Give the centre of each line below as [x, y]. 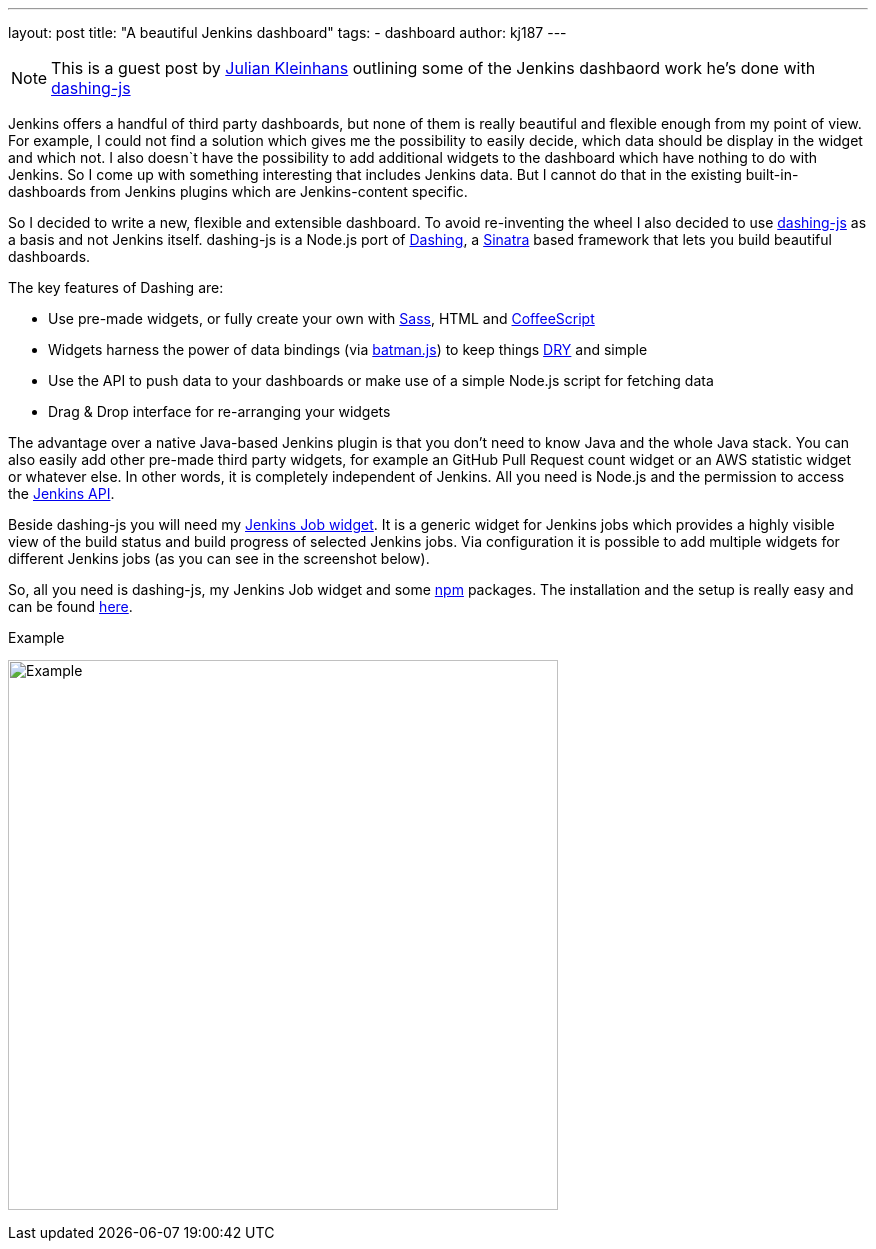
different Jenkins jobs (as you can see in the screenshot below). [219, 558]
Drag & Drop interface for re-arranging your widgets [219, 411]
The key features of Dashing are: [116, 287]
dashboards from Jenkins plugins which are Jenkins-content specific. [238, 191]
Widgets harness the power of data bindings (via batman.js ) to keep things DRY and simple [348, 349]
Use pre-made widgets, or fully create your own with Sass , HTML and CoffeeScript [321, 318]
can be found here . [70, 606]
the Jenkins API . [61, 493]
